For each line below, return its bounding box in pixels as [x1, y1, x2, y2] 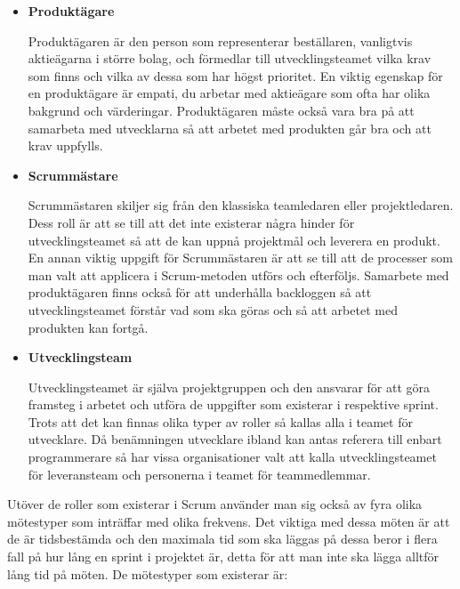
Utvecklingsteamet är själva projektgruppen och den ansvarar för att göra [28, 377, 431, 396]
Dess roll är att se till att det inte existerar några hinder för [28, 213, 355, 231]
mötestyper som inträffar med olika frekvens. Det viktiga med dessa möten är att [7, 512, 450, 530]
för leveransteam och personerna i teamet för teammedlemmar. [28, 464, 371, 483]
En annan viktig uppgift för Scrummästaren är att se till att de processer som [28, 248, 454, 267]
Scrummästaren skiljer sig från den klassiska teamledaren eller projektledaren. [28, 196, 454, 214]
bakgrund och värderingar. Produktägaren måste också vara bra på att [28, 101, 415, 119]
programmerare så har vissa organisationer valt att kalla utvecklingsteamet [28, 448, 437, 466]
